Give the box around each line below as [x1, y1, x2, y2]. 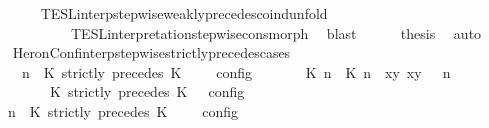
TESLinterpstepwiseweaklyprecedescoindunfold [40, 3, 328, 23]
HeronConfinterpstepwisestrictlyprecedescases [12, 42, 291, 63]
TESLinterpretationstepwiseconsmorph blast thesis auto [70, 22, 482, 43]
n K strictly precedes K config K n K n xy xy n [21, 61, 451, 82]
